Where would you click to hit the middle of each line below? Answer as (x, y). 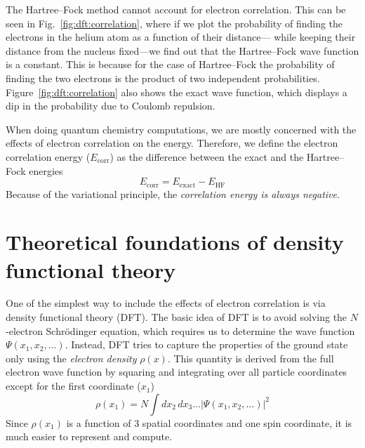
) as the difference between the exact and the (207, 156)
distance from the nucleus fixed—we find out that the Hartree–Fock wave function (182, 50)
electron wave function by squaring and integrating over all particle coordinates (177, 372)
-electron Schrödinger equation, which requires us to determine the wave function (180, 330)
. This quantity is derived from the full (251, 358)
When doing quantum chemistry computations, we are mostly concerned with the (181, 129)
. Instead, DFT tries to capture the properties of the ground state (206, 344)
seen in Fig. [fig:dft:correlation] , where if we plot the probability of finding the (174, 23)
